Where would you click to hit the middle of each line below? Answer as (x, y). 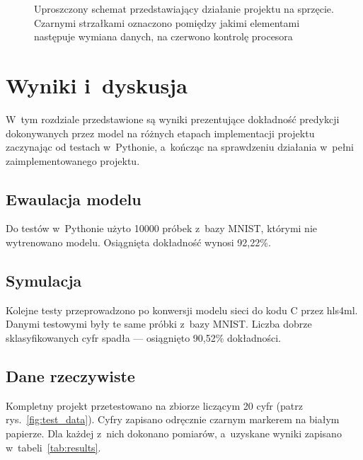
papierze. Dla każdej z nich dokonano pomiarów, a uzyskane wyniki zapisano (174, 433)
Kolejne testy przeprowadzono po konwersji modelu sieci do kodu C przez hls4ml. (182, 310)
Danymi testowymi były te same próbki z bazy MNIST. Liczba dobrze (159, 324)
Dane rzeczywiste (70, 376)
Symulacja (44, 281)
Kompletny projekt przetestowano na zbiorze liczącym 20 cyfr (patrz (154, 405)
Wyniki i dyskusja (97, 85)
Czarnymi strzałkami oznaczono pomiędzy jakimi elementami (167, 22)
